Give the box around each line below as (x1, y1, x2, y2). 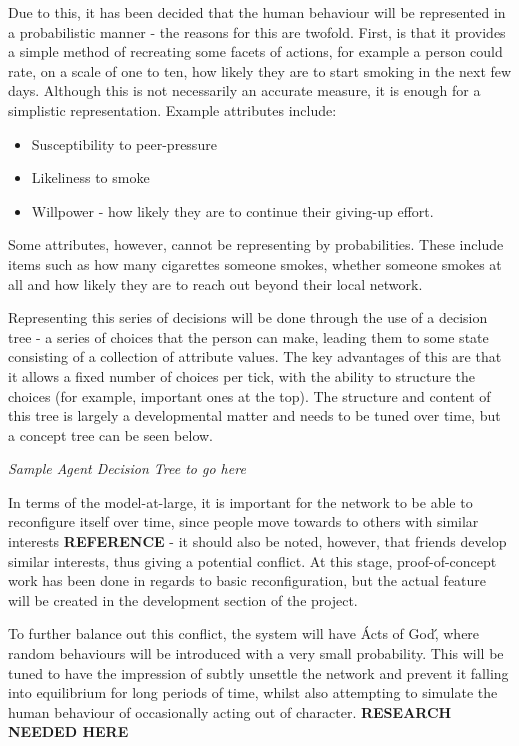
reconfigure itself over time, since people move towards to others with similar (8, 511, 479, 532)
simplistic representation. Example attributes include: (8, 99, 337, 120)
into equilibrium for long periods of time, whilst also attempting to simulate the (8, 682, 498, 703)
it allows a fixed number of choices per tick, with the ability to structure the (8, 365, 476, 386)
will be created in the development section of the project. (8, 589, 358, 610)
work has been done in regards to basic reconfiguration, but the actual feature (8, 570, 487, 591)
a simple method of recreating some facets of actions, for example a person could (8, 41, 503, 62)
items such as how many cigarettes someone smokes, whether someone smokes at (8, 253, 502, 274)
